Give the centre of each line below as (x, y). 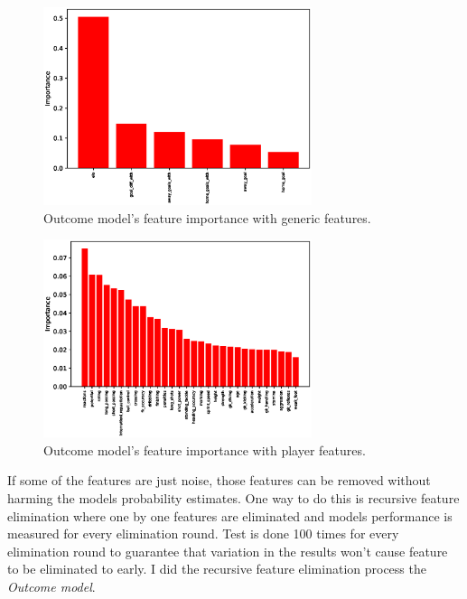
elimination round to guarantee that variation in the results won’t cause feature (228, 551)
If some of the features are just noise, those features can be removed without (219, 480)
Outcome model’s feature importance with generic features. (207, 217)
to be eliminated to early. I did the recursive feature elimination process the (217, 569)
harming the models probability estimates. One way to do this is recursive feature (233, 497)
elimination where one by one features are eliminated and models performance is (230, 515)
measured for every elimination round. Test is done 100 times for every (203, 533)
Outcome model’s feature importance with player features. (205, 449)
